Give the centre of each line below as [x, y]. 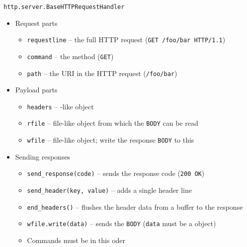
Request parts [36, 23]
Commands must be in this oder [76, 240]
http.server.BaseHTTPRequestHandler [64, 7]
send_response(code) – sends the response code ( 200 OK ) [116, 173]
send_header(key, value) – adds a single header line [109, 190]
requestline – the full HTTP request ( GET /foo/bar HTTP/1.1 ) [126, 40]
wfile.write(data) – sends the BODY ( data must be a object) [122, 223]
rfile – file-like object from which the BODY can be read [113, 123]
